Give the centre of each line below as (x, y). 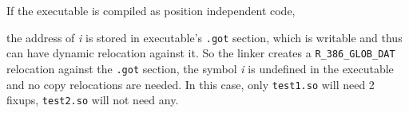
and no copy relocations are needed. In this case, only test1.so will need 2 (191, 84)
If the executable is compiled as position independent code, (151, 10)
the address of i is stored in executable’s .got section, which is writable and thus (204, 37)
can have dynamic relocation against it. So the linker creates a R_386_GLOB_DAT (201, 53)
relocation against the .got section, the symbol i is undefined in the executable (200, 68)
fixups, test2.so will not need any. (93, 100)
